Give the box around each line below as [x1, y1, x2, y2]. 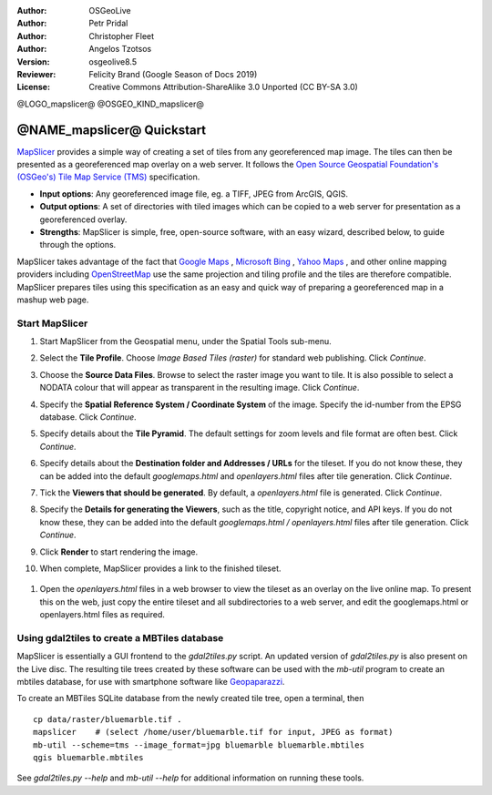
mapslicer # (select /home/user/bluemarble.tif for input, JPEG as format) [33, 727, 394, 738]
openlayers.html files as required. [39, 609, 166, 620]
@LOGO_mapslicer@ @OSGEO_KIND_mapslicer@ [16, 98, 204, 109]
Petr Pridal [88, 18, 128, 29]
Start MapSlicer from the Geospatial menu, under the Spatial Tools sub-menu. [39, 336, 332, 347]
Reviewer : [16, 68, 56, 79]
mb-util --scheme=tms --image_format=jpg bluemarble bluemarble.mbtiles [33, 739, 364, 750]
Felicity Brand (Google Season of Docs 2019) [88, 68, 258, 79]
